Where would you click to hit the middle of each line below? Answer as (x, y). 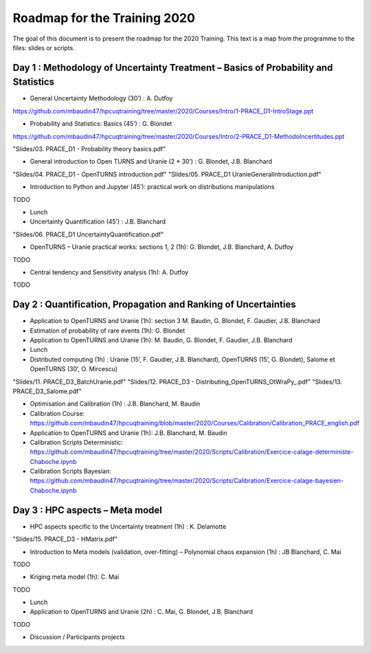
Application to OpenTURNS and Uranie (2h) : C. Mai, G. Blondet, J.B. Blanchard (142, 612)
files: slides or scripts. (44, 47)
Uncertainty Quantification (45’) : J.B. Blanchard (98, 222)
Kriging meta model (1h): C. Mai (75, 577)
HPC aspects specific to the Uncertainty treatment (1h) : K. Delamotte (128, 527)
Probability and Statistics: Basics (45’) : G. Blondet (101, 124)
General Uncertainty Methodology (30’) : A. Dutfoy (101, 98)
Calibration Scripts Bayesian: (70, 472)
